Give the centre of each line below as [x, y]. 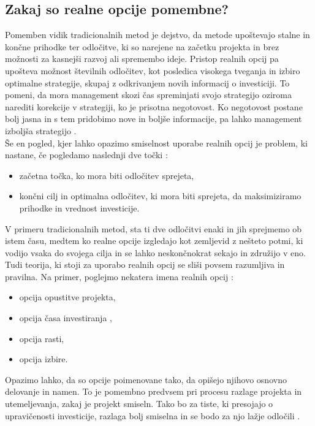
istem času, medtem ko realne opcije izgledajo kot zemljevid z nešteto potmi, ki [154, 241]
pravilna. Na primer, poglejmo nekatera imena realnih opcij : [119, 276]
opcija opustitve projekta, [67, 297]
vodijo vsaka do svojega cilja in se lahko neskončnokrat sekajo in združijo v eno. [155, 252]
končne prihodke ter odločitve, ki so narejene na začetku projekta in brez [142, 46]
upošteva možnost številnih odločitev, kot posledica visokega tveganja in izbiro [153, 70]
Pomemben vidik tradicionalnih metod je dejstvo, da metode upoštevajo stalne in [157, 35]
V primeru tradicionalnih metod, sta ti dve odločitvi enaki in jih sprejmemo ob [154, 228]
